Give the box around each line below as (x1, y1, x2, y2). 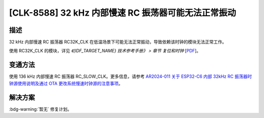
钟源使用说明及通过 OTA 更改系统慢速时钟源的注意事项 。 (9, 80, 123, 86)
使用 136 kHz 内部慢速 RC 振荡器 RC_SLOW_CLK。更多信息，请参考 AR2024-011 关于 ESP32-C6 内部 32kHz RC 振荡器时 (9, 73, 252, 79)
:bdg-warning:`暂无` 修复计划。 (9, 106, 72, 112)
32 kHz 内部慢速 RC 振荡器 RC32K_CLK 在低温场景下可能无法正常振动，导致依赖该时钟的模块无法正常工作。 (9, 39, 227, 45)
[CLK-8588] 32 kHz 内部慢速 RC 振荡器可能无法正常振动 (9, 7, 236, 18)
